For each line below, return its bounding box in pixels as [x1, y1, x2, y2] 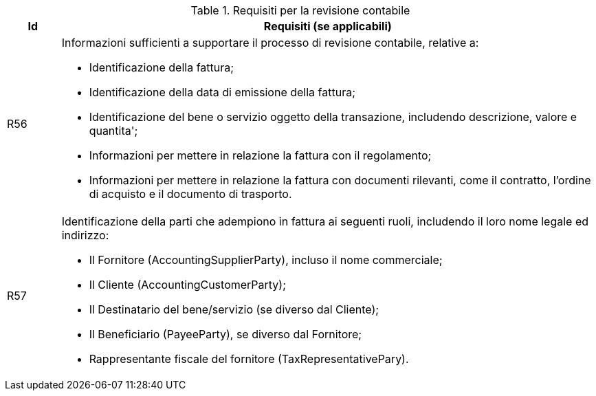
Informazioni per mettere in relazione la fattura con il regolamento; [89, 148, 432, 162]
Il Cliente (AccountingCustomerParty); [89, 278, 287, 291]
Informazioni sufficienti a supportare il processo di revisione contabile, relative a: [61, 36, 479, 49]
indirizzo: [61, 228, 109, 242]
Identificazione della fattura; [89, 60, 234, 74]
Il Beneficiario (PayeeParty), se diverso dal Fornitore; [89, 327, 362, 341]
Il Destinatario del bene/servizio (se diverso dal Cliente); [89, 302, 379, 316]
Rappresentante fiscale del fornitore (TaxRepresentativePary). [89, 352, 409, 366]
